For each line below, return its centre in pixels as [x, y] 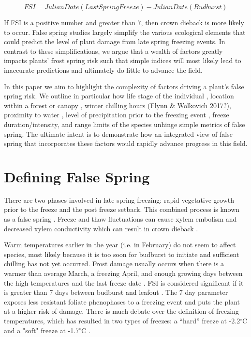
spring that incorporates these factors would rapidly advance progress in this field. [126, 143]
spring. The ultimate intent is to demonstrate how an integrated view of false [118, 134]
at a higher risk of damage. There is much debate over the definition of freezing [122, 311]
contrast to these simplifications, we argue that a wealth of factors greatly [113, 51]
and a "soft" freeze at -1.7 [42, 330]
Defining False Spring [77, 176]
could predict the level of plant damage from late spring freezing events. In [115, 41]
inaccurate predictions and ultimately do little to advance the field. [103, 70]
